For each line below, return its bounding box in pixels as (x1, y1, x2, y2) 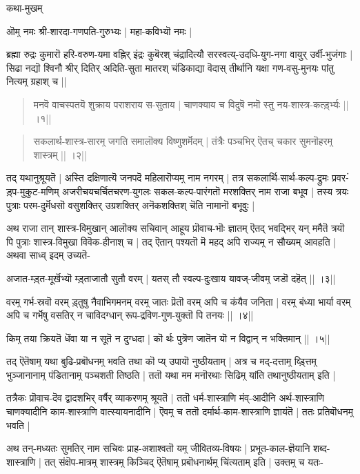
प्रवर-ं (332, 170, 349, 185)
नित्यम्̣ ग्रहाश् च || (6, 74, 67, 88)
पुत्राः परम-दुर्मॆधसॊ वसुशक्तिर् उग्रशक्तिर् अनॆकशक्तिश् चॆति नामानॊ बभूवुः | (6, 197, 255, 212)
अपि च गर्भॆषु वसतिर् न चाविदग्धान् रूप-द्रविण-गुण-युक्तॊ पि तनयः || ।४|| (6, 308, 254, 322)
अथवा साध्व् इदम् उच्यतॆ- (6, 248, 90, 262)
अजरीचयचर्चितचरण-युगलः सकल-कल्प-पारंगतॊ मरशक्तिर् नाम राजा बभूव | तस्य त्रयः (62, 184, 349, 198)
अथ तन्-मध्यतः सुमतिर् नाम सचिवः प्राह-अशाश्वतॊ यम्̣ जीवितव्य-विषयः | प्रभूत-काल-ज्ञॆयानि (6, 441, 310, 455)
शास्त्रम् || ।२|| (33, 147, 87, 161)
